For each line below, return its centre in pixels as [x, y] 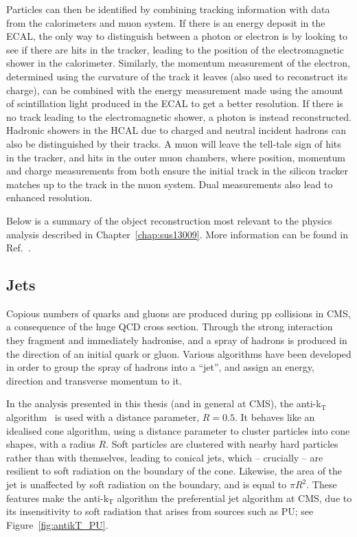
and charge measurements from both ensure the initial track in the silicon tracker [177, 171]
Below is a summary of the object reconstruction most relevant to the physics [169, 220]
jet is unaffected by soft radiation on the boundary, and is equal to [147, 484]
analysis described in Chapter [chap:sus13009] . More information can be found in [177, 234]
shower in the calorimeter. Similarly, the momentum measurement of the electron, [178, 63]
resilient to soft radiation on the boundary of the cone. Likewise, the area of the [174, 471]
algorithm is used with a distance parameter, [103, 417]
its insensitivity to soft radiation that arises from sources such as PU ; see [160, 511]
